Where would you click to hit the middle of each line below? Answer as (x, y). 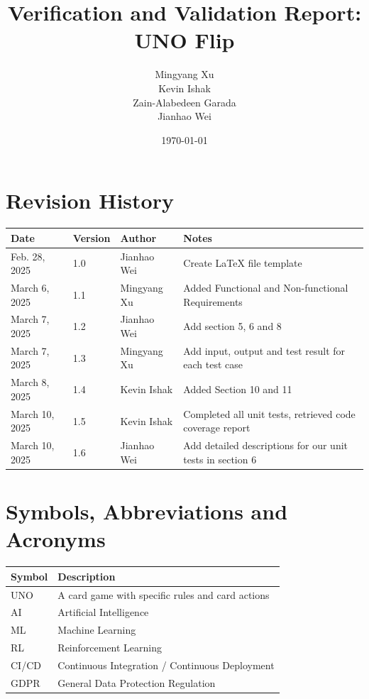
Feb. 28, (28, 256)
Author (138, 237)
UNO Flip (184, 40)
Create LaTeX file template (243, 263)
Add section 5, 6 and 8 (232, 326)
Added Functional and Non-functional (266, 287)
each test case (213, 364)
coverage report (217, 428)
